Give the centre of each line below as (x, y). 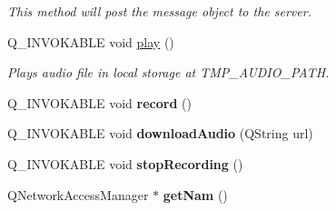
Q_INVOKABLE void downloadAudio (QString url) (160, 133)
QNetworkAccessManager (78, 194)
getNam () (195, 194)
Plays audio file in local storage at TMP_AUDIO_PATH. (168, 72)
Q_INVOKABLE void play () (91, 41)
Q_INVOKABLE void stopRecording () (125, 163)
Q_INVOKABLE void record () (99, 102)
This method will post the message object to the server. (159, 11)
